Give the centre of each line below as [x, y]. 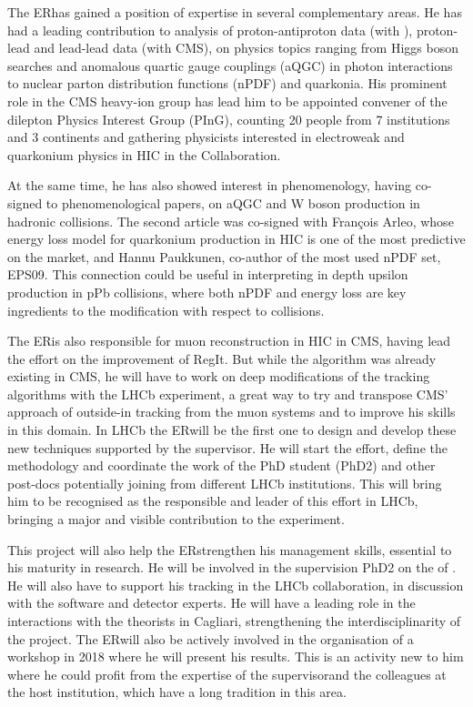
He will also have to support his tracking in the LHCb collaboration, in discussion [236, 585]
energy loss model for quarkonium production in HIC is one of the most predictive [236, 239]
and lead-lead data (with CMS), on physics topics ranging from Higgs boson [246, 48]
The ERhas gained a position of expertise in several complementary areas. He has [235, 12]
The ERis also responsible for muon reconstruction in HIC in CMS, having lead [229, 341]
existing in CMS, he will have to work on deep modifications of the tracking [219, 376]
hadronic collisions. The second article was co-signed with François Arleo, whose [231, 221]
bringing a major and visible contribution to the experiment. [176, 519]
